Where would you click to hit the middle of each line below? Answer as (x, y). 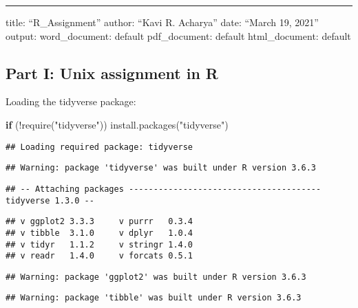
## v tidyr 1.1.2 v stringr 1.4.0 (99, 244)
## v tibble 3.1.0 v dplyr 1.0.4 (99, 233)
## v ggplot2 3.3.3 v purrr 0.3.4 (99, 222)
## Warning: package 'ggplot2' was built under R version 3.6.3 (156, 277)
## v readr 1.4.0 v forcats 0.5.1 (99, 256)
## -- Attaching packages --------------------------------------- (164, 189)
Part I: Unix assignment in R (112, 73)
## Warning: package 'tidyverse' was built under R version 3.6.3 (161, 168)
